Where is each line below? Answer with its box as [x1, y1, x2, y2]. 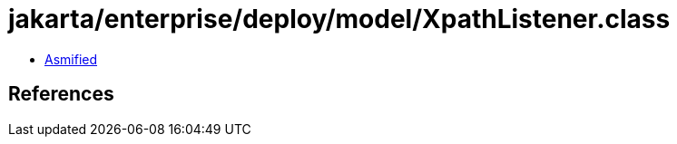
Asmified [44, 51, 98, 67]
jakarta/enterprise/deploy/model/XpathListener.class [8, 4, 671, 34]
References [8, 82, 114, 106]
